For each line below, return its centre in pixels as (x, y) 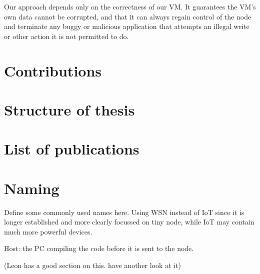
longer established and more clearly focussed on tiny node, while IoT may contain (129, 222)
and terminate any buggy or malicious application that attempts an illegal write (127, 26)
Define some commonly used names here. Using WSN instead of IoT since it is (124, 212)
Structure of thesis (69, 109)
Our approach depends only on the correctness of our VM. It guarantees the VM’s (130, 6)
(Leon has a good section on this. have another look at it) (92, 265)
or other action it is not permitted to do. (66, 36)
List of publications (72, 149)
